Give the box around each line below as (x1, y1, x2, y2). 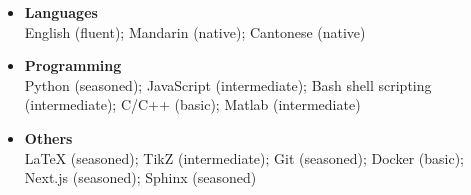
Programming (24, 55, 122, 76)
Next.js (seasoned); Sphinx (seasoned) (24, 167, 257, 188)
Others (24, 127, 73, 148)
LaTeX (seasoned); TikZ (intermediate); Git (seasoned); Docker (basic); (24, 147, 464, 168)
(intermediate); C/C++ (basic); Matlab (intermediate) (24, 94, 361, 115)
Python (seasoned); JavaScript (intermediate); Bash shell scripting (24, 74, 432, 95)
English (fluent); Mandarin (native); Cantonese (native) (24, 21, 366, 42)
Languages (24, 2, 98, 22)
